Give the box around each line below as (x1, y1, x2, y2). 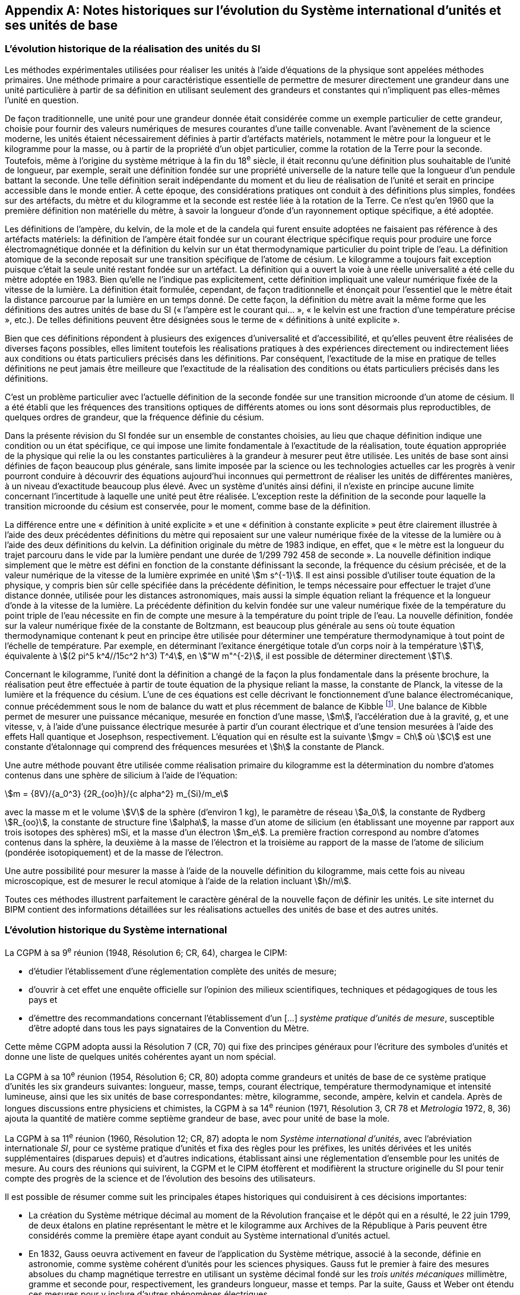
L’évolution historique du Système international (5, 924, 227, 936)
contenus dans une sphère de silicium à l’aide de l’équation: (5, 770, 237, 781)
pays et (28, 994, 58, 1005)
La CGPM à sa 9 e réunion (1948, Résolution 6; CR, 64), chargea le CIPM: (5, 945, 287, 958)
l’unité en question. (5, 94, 79, 105)
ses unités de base (5, 18, 118, 33)
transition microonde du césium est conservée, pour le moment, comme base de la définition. (5, 501, 371, 512)
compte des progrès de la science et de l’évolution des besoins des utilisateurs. (5, 1173, 316, 1184)
